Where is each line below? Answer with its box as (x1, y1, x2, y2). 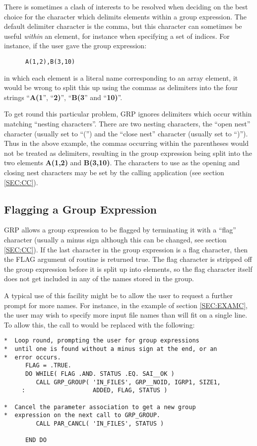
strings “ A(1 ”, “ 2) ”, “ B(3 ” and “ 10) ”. (4, 92, 123, 102)
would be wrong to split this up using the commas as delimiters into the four (4, 82, 238, 93)
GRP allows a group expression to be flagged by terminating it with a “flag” (4, 224, 236, 235)
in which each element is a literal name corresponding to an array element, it (4, 72, 238, 83)
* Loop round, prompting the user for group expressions (4, 337, 199, 344)
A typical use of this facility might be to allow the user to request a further (4, 290, 233, 300)
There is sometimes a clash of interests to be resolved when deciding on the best (4, 1, 248, 11)
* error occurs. (4, 353, 61, 361)
